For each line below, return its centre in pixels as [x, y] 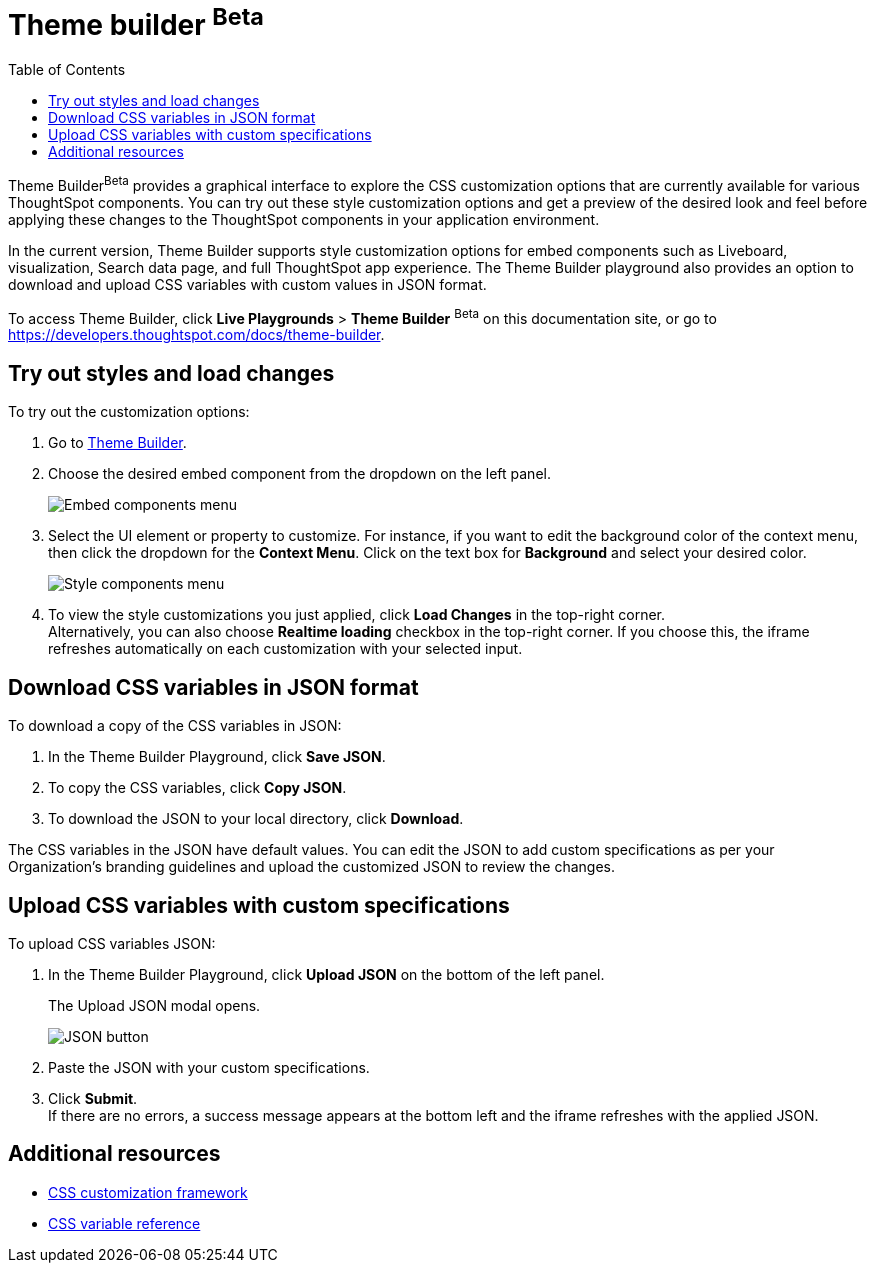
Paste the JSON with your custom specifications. [209, 1067]
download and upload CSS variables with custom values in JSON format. [247, 284]
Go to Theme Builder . [117, 443]
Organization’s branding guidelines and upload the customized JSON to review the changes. [312, 867]
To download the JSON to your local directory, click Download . [256, 819]
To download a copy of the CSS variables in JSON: [175, 726]
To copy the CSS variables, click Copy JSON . [197, 788]
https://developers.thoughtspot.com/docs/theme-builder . [196, 335]
